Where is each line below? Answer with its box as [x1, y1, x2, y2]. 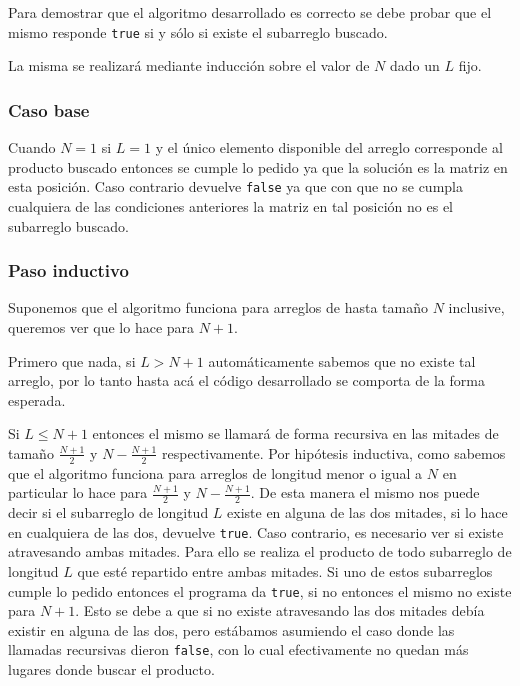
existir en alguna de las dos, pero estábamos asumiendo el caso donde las [8, 619, 455, 640]
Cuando [8, 137, 56, 158]
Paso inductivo [8, 258, 129, 283]
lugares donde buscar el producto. [8, 659, 215, 680]
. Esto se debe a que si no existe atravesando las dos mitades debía [75, 600, 485, 621]
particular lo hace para [8, 482, 148, 503]
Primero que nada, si [8, 350, 136, 371]
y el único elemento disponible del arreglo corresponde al [155, 137, 503, 158]
